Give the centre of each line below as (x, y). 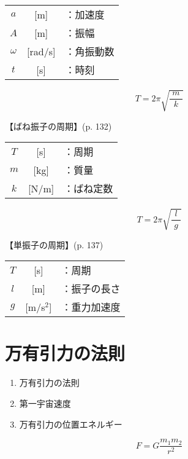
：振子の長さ (91, 289)
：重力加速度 (91, 307)
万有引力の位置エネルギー (71, 424)
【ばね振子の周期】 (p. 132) (58, 126)
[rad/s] (41, 51)
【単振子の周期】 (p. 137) (54, 244)
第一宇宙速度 (45, 403)
